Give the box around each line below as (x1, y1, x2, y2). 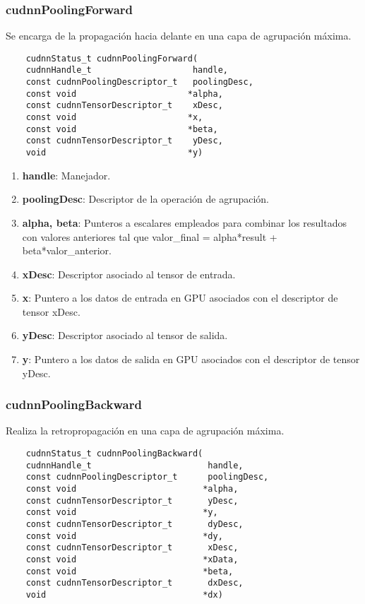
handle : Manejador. (22, 167, 111, 182)
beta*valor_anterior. (22, 243, 112, 258)
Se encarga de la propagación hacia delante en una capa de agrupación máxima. (6, 28, 352, 43)
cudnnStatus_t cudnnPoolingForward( (25, 53, 198, 64)
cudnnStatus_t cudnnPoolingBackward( (25, 449, 203, 459)
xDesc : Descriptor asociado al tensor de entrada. (22, 266, 236, 281)
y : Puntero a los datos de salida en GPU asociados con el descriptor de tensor (22, 352, 360, 367)
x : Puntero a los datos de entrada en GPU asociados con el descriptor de (22, 290, 338, 305)
